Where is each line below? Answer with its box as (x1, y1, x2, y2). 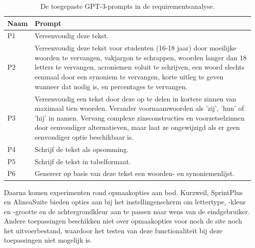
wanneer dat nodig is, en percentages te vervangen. (34, 81, 188, 91)
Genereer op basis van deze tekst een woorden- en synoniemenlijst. (34, 168, 235, 178)
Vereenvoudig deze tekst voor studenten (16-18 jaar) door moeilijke (34, 43, 236, 53)
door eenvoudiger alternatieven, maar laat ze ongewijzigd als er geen (34, 122, 240, 132)
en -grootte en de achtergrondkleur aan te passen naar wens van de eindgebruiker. (4, 206, 250, 216)
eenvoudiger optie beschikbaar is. (34, 131, 134, 142)
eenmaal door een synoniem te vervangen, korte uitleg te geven (34, 72, 224, 82)
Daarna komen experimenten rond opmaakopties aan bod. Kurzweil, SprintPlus (4, 187, 243, 197)
